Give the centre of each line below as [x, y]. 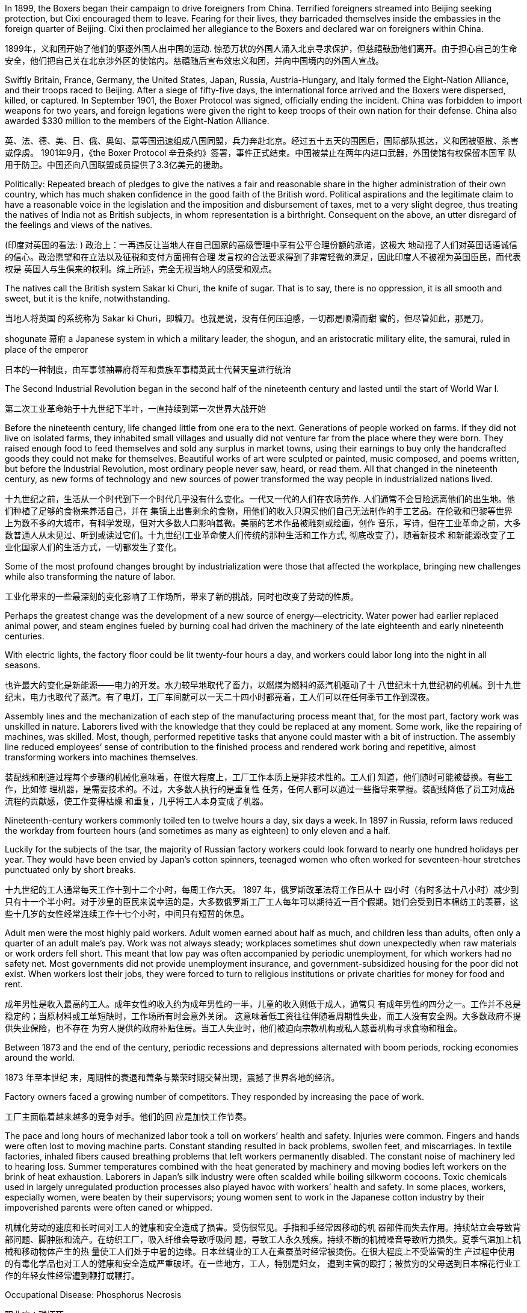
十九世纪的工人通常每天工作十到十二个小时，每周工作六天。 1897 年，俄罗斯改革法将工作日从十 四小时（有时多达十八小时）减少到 [262, 889]
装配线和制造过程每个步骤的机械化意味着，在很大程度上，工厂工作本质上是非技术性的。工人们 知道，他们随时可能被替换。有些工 [259, 777]
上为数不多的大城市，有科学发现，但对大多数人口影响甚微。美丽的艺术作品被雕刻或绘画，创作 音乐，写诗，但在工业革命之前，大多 [263, 523]
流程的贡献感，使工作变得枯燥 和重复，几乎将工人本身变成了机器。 [137, 801]
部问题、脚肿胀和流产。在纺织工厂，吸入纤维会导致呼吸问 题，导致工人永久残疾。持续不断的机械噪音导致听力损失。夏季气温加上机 [263, 1239]
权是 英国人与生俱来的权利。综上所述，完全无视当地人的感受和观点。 [141, 269]
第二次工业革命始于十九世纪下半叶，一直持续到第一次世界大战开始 [135, 408]
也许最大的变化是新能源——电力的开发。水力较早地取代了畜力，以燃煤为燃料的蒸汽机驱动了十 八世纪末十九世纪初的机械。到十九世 [263, 685]
